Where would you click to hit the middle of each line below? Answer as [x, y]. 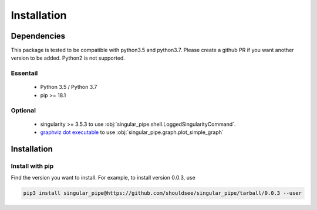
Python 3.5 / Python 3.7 [69, 87]
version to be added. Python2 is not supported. [68, 58]
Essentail [24, 73]
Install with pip [32, 166]
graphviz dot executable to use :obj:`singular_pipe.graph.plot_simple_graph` [132, 132]
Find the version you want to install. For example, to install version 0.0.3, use [103, 178]
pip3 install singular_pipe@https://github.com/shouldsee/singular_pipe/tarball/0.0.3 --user [163, 193]
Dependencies [38, 36]
